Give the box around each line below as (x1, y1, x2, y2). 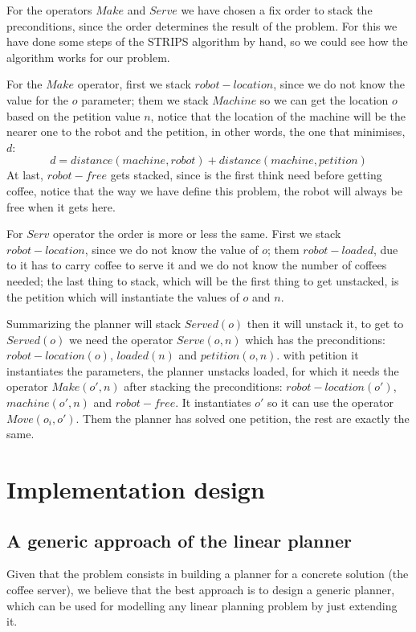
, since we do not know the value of (84, 240, 259, 257)
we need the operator (68, 330, 173, 347)
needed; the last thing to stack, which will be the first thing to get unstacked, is (6, 272, 399, 289)
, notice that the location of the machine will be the (150, 107, 406, 124)
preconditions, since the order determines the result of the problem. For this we (6, 17, 398, 34)
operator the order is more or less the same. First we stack (53, 225, 341, 242)
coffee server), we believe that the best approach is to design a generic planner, (6, 581, 395, 598)
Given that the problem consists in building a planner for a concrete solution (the (6, 565, 409, 582)
